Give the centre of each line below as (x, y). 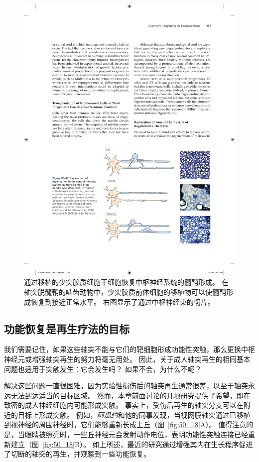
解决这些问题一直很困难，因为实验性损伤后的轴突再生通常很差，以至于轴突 (126, 386)
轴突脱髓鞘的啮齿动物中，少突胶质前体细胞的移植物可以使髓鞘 (125, 291)
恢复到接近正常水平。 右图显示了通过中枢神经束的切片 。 (123, 301)
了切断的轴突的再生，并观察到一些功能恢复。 (77, 454)
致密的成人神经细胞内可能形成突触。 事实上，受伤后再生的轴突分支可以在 (124, 405)
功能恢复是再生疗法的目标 (67, 328)
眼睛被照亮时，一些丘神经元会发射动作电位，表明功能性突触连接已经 (136, 434)
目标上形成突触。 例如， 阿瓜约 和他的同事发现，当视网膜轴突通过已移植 (134, 414)
